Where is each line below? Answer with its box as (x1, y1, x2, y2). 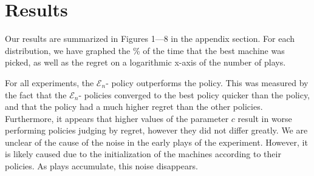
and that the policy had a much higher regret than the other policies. (5, 100, 263, 113)
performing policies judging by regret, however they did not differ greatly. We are (5, 124, 308, 137)
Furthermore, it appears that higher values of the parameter (5, 112, 229, 124)
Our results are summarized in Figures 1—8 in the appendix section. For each (5, 32, 295, 45)
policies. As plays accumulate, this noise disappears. (5, 160, 198, 172)
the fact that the (5, 88, 67, 101)
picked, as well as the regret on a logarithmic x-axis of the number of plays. (5, 56, 286, 69)
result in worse (237, 112, 292, 124)
